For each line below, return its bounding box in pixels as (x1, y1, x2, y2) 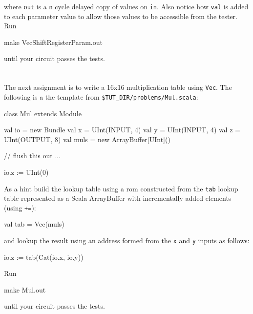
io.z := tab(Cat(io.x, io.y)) (4, 251, 84, 262)
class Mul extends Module (4, 108, 82, 118)
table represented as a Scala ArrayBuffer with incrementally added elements (4, 193, 232, 203)
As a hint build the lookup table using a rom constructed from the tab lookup (4, 183, 238, 193)
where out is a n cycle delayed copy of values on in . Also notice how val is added (4, 1, 249, 11)
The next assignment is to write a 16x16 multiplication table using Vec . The (4, 82, 232, 92)
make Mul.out (4, 284, 46, 294)
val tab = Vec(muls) (4, 219, 64, 229)
